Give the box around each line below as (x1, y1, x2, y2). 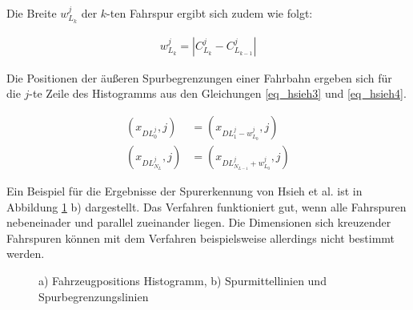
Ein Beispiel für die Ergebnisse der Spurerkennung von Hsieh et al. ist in (6, 183, 363, 199)
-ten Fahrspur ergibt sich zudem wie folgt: (106, 5, 313, 21)
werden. (6, 245, 45, 262)
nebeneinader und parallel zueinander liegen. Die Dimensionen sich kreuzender (6, 214, 391, 231)
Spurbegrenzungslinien (38, 288, 149, 304)
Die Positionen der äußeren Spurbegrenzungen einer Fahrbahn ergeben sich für (6, 69, 392, 86)
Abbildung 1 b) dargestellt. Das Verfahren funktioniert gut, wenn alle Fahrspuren (6, 198, 407, 215)
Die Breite (6, 5, 57, 21)
